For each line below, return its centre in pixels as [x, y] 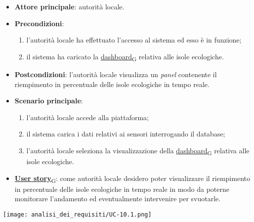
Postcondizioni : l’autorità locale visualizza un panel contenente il [116, 74]
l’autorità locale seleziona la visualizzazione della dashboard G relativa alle [138, 151]
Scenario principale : [49, 101]
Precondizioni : [39, 23]
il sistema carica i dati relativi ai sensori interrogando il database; [126, 134]
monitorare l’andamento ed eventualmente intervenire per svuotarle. [118, 199]
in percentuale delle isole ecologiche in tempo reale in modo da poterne [122, 189]
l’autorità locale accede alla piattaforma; [88, 117]
